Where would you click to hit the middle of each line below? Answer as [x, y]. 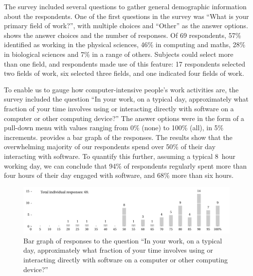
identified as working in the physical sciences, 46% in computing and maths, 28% [125, 44]
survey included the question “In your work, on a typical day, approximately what [126, 99]
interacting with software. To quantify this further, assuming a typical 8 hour [120, 156]
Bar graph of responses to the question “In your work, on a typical [123, 240]
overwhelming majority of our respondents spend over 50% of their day [110, 147]
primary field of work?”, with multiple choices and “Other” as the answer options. [126, 26]
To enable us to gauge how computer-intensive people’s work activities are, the [121, 89]
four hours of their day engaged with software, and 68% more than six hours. [119, 175]
